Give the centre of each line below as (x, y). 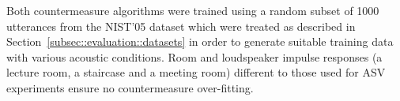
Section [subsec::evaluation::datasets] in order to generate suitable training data (200, 41)
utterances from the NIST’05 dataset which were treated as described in (181, 26)
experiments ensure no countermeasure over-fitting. (130, 87)
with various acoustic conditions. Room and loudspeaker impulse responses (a (194, 56)
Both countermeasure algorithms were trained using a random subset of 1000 (193, 10)
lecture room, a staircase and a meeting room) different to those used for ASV (196, 72)
